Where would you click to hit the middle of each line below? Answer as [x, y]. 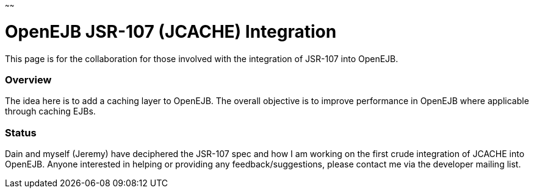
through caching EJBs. [50, 111]
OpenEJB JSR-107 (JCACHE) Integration [171, 31]
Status [21, 132]
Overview [28, 79]
